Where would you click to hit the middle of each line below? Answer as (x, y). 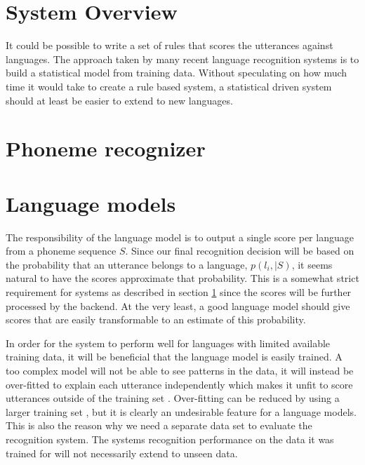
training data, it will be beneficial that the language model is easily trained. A (174, 357)
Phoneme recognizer (106, 148)
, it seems (312, 264)
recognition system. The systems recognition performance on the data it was (170, 439)
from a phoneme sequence (61, 251)
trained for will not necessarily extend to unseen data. (122, 453)
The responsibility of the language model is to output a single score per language (180, 237)
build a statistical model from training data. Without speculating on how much (177, 73)
